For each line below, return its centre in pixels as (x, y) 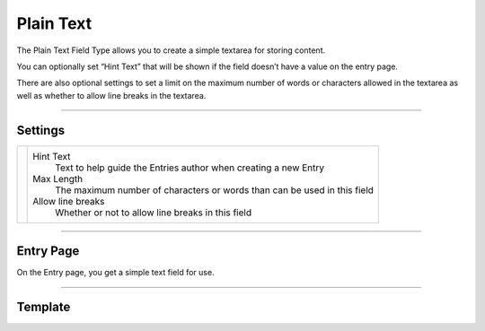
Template (44, 306)
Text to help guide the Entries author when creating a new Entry (190, 168)
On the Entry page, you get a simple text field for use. (115, 273)
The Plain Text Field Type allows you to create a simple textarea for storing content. (171, 50)
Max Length (58, 179)
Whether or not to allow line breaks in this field (153, 213)
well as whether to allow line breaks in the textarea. (111, 95)
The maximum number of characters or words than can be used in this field (215, 190)
